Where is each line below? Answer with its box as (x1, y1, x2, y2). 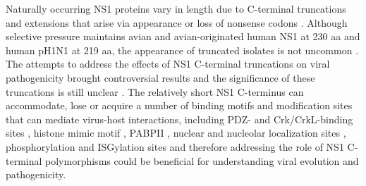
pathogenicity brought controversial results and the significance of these (6, 70, 315, 85)
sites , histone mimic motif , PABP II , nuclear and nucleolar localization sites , (6, 125, 346, 140)
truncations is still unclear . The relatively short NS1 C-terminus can (6, 84, 304, 99)
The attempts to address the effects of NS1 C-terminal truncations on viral (6, 56, 330, 71)
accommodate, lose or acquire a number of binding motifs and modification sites (6, 98, 353, 113)
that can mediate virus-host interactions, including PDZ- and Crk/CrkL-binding (6, 111, 353, 126)
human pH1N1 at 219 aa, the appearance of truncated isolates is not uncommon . (6, 42, 359, 57)
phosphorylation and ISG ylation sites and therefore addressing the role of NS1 (6, 139, 344, 154)
